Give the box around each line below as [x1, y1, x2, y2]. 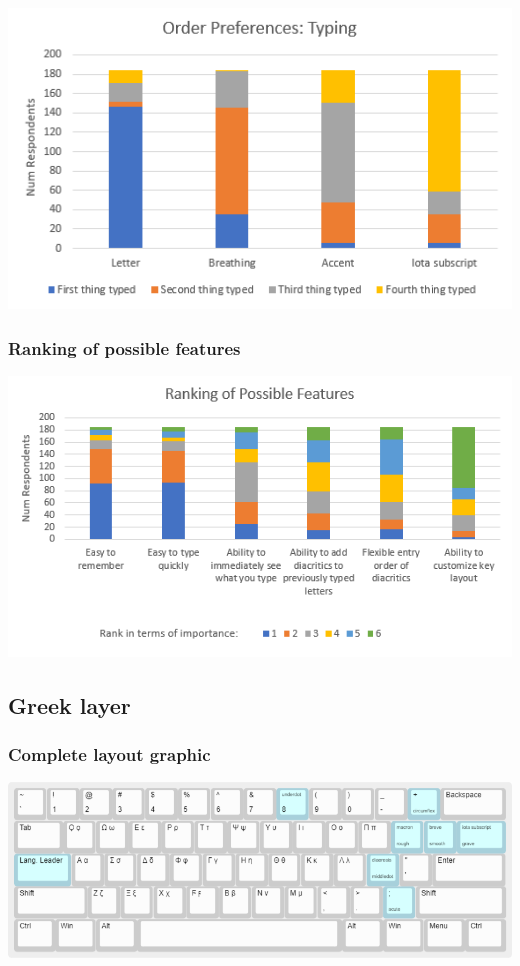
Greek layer [8, 689, 131, 720]
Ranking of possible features [8, 335, 241, 360]
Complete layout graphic [8, 742, 211, 767]
